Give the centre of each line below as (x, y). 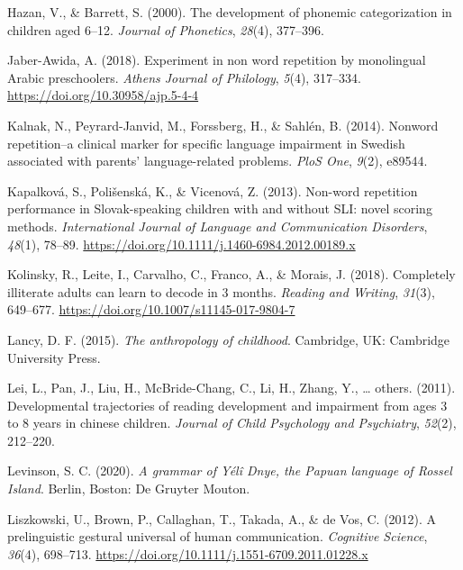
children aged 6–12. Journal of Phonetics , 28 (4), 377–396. (166, 29)
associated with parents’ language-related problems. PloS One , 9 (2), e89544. (218, 161)
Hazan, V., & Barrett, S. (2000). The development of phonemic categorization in (230, 12)
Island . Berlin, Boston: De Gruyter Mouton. (129, 489)
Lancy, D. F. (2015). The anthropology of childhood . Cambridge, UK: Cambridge (229, 339)
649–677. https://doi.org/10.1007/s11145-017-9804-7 (151, 309)
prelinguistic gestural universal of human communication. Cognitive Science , (218, 536)
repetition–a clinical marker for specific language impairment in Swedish (206, 143)
